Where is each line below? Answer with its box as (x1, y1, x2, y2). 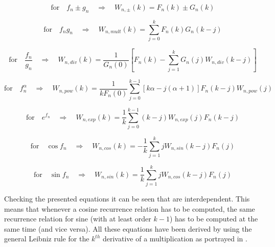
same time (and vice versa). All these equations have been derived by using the (4, 223, 252, 234)
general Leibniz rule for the (4, 233, 89, 244)
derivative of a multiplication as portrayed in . (102, 233, 247, 244)
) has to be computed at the (169, 213, 258, 224)
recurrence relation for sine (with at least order (4, 213, 151, 224)
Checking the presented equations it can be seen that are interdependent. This (4, 193, 250, 204)
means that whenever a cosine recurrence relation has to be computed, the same (4, 203, 255, 214)
